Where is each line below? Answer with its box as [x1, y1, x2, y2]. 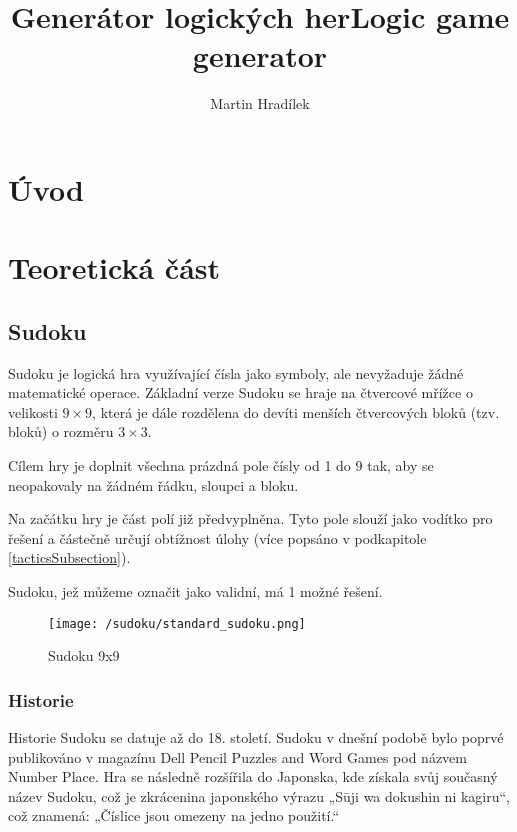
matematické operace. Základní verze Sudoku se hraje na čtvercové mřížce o [8, 382, 473, 403]
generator [192, 35, 328, 76]
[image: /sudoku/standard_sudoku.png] [48, 616, 306, 631]
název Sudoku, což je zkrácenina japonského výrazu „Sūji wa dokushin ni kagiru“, [8, 785, 510, 806]
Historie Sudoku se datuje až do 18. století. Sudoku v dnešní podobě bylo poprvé [8, 727, 504, 748]
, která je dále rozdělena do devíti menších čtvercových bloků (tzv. [92, 401, 500, 422]
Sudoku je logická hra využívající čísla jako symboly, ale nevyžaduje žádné [8, 362, 464, 383]
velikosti [8, 401, 58, 422]
